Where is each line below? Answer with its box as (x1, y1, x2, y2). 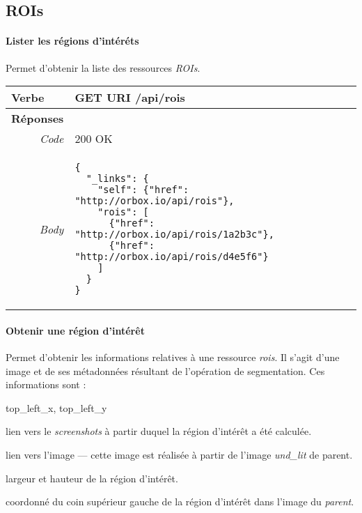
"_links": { (86, 173, 149, 185)
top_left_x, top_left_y (6, 400, 107, 415)
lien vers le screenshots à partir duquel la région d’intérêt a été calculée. (6, 424, 312, 438)
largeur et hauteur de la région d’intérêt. (6, 470, 178, 485)
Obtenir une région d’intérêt (6, 323, 145, 337)
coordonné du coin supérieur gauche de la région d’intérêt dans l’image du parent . (6, 494, 354, 509)
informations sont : (6, 377, 86, 392)
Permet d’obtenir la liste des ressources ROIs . (6, 60, 200, 75)
